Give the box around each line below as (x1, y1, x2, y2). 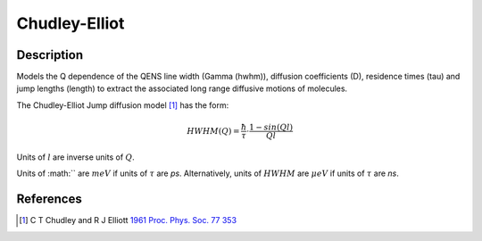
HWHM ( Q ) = (187, 126, 240, 136)
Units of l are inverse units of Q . (16, 152, 136, 162)
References (16, 192, 82, 207)
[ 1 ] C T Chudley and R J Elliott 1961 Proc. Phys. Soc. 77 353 (19, 215, 237, 226)
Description (16, 47, 84, 62)
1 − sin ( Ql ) (248, 122, 294, 133)
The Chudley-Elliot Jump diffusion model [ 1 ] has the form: (16, 99, 229, 111)
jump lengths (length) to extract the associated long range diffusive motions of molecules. (16, 83, 348, 94)
